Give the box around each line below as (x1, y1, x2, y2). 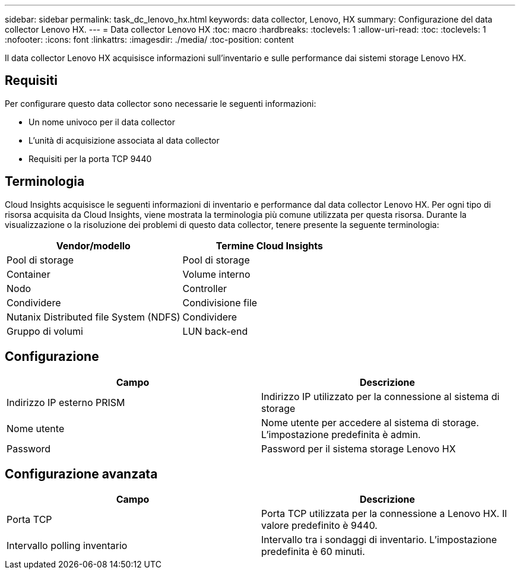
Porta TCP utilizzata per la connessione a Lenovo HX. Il (261, 508, 507, 520)
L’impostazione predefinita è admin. (261, 428, 421, 440)
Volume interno (182, 268, 251, 280)
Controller (182, 282, 227, 294)
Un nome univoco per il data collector (28, 116, 175, 127)
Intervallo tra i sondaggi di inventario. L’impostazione (261, 534, 497, 546)
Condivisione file (182, 296, 258, 309)
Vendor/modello (56, 239, 131, 252)
